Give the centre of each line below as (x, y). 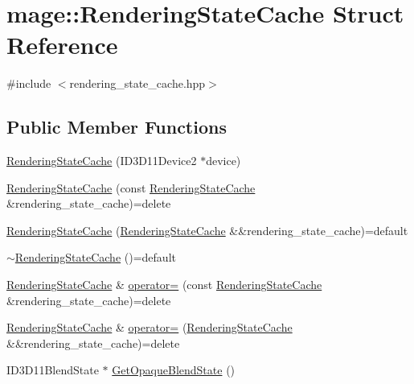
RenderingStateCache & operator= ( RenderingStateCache (150, 327)
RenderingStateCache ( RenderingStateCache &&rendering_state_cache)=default (207, 230)
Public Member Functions (117, 127)
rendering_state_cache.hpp (137, 83)
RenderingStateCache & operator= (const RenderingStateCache (164, 285)
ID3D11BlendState (53, 370)
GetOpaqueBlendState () (174, 370)
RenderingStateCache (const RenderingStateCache (131, 187)
